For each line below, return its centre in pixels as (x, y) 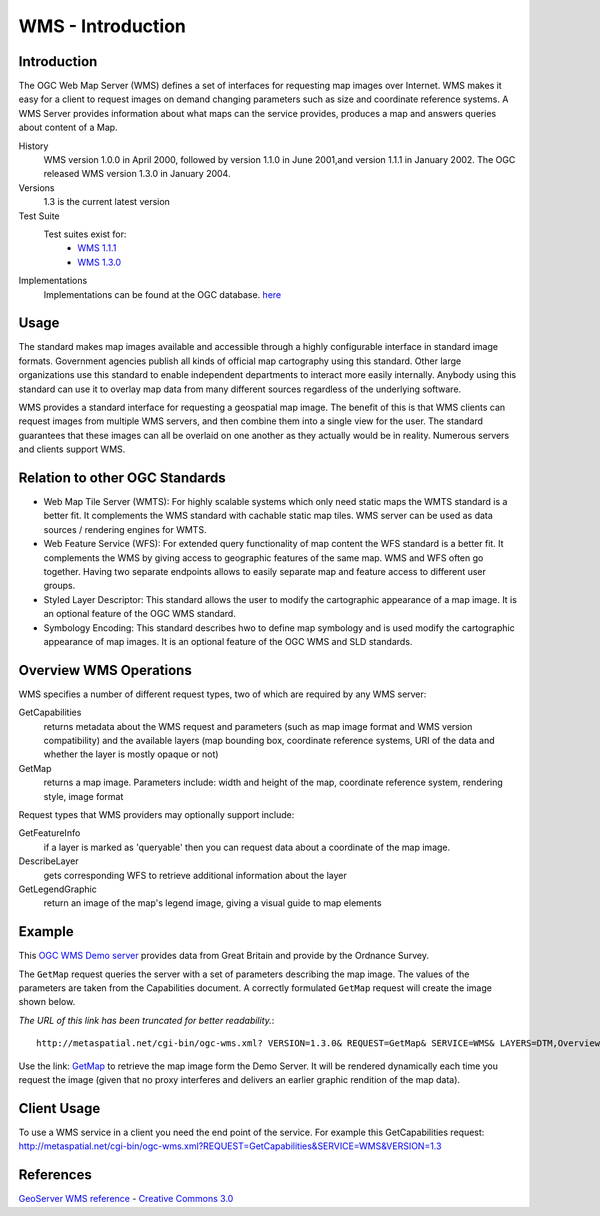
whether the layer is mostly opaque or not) (131, 754)
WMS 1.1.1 (97, 248)
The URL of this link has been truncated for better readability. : (146, 1020)
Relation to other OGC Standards (122, 477)
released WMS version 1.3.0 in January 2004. (137, 174)
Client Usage (59, 1108)
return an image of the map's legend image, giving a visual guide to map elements (212, 903)
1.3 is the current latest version (106, 202)
